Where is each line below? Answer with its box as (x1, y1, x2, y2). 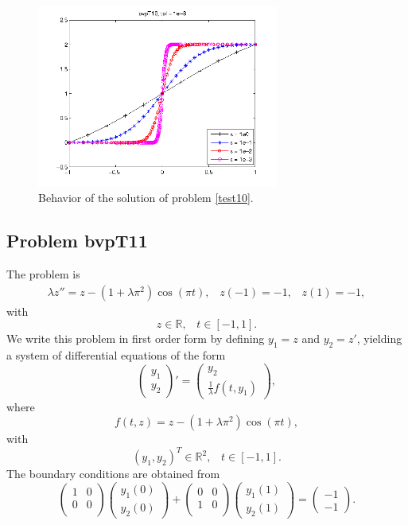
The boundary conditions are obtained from (6, 465, 220, 482)
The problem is (6, 266, 80, 282)
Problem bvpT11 (6, 228, 148, 253)
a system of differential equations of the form (6, 347, 226, 364)
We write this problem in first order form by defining (6, 330, 265, 347)
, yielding (356, 330, 402, 347)
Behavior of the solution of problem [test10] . (38, 189, 254, 206)
